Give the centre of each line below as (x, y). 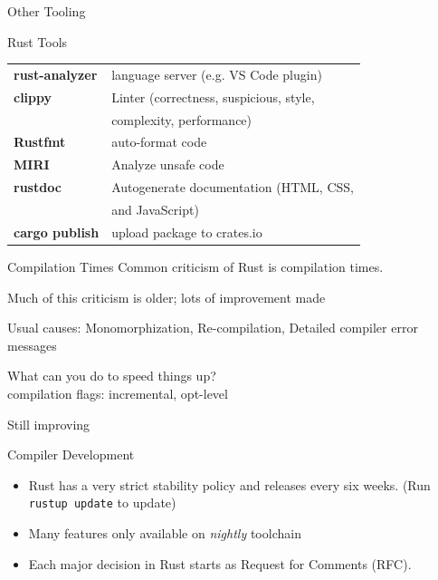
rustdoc (38, 187)
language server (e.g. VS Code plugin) (217, 74)
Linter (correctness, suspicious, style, (213, 97)
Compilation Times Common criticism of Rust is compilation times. (195, 266)
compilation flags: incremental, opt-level (118, 393)
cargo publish (57, 232)
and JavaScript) (155, 209)
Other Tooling (47, 11)
